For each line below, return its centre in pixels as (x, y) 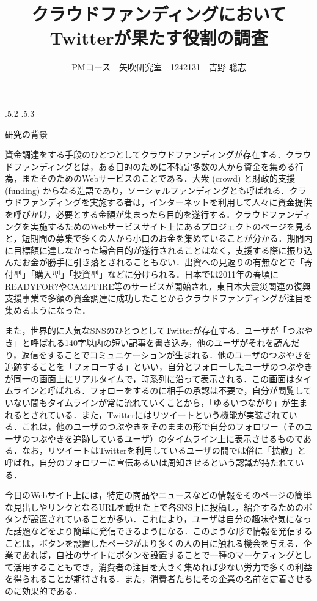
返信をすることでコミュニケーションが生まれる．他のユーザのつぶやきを (167, 354)
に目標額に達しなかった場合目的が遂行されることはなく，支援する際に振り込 (159, 250)
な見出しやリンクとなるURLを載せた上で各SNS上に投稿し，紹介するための (155, 507)
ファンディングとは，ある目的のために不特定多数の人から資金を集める (154, 166)
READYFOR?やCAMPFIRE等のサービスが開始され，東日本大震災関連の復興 (158, 286)
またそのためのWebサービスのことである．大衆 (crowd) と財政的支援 (158, 178)
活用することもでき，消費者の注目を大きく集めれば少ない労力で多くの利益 (163, 566)
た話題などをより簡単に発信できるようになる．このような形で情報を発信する (159, 530)
